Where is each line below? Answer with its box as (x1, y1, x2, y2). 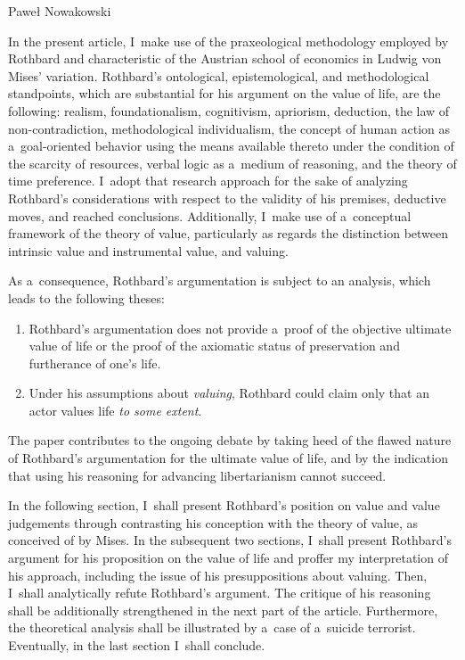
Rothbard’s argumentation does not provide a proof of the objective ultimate (29, 318, 452, 337)
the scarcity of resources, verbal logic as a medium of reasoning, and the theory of (8, 153, 457, 172)
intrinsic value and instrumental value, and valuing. (8, 241, 289, 260)
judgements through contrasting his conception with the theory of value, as (8, 513, 419, 532)
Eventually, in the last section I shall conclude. (8, 636, 265, 654)
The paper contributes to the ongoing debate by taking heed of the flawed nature (8, 431, 452, 450)
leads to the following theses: (8, 288, 165, 307)
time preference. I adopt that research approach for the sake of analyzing (8, 171, 408, 190)
